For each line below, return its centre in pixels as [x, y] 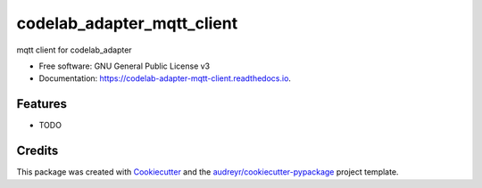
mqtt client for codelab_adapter [75, 50]
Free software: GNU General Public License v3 [125, 66]
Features [42, 104]
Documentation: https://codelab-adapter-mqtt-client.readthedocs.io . [165, 78]
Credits [37, 151]
